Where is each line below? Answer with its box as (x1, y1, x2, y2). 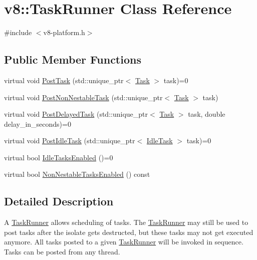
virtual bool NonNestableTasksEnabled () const (4, 169, 150, 179)
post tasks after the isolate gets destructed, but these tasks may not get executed (4, 226, 253, 237)
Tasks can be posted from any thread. (4, 246, 120, 257)
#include (4, 27, 32, 38)
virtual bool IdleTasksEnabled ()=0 (4, 152, 113, 162)
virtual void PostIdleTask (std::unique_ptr (4, 135, 135, 146)
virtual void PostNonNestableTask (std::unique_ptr (4, 92, 163, 102)
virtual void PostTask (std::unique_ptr (4, 75, 124, 85)
